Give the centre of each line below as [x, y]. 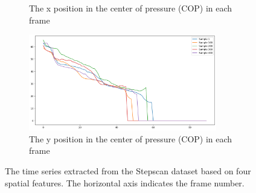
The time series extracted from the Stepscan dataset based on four [128, 170]
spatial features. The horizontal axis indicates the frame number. [125, 182]
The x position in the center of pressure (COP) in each [131, 8]
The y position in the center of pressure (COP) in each [131, 138]
